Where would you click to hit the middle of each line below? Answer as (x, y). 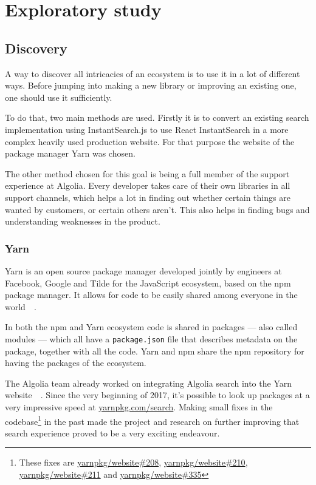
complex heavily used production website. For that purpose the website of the (150, 141)
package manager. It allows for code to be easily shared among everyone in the (151, 295)
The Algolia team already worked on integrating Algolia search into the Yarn (148, 383)
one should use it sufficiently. (59, 97)
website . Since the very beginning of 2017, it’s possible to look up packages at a (157, 395)
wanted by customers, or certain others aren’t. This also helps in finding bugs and (157, 209)
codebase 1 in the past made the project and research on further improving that (152, 420)
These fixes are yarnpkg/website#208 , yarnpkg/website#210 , (133, 462)
